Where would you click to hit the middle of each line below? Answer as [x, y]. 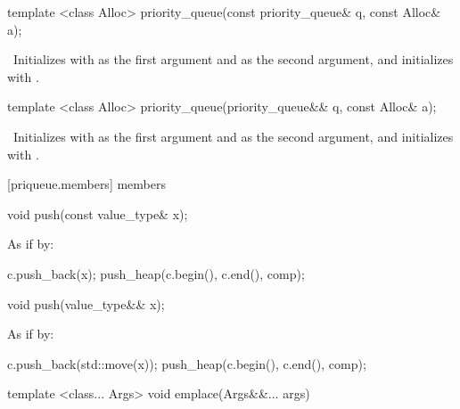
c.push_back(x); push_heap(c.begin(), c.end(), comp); [156, 273]
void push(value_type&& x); [86, 303]
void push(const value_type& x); [98, 213]
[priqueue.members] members [86, 184]
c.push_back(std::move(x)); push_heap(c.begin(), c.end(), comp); [187, 363]
